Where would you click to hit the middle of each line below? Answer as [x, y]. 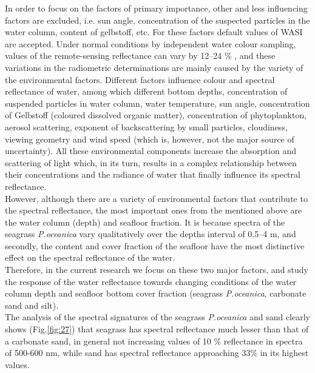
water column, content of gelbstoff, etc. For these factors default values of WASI [154, 32]
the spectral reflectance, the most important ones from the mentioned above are [154, 210]
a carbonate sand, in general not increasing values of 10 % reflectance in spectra [154, 341]
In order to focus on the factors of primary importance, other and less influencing [156, 8]
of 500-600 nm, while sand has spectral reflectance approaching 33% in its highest [157, 353]
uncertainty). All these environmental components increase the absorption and [151, 151]
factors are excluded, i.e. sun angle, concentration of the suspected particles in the [157, 20]
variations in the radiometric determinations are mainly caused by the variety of [154, 67]
